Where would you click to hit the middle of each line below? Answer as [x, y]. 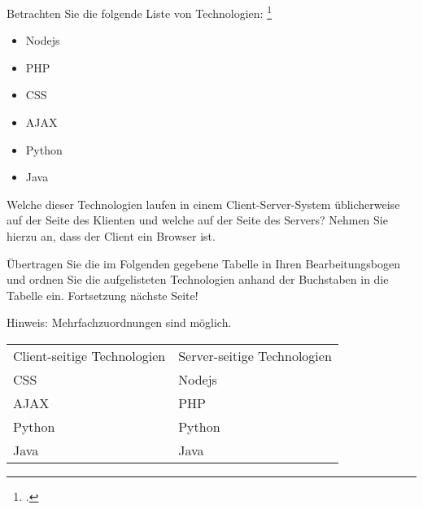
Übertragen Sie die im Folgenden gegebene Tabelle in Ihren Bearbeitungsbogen [204, 263]
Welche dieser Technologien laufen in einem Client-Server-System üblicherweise [203, 204]
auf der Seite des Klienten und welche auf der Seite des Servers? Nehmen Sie [197, 220]
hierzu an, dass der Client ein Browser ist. [111, 236]
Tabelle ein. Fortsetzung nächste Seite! [102, 295]
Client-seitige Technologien [89, 355]
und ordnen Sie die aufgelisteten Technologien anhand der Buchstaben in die [198, 279]
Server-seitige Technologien [255, 355]
